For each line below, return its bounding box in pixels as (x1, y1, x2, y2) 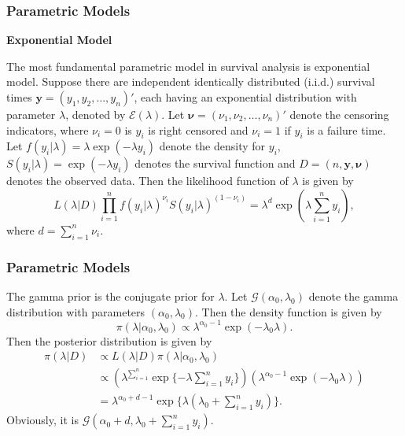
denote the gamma (308, 288, 399, 304)
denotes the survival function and (134, 155, 296, 172)
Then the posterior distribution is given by (6, 332, 212, 349)
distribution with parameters (6, 303, 145, 320)
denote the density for (159, 138, 266, 154)
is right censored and (148, 121, 249, 138)
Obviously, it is (6, 412, 79, 428)
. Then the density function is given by (194, 303, 382, 320)
